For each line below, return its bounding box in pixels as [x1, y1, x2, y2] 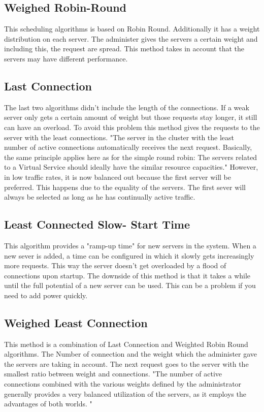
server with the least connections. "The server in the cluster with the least [4, 132, 235, 142]
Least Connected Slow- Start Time [4, 216, 190, 232]
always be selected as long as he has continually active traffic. [4, 192, 195, 202]
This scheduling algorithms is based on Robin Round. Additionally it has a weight [4, 23, 260, 34]
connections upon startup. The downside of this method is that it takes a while [4, 270, 251, 280]
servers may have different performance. [4, 53, 128, 64]
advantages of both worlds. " [4, 398, 92, 409]
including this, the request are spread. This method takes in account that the [4, 43, 245, 54]
